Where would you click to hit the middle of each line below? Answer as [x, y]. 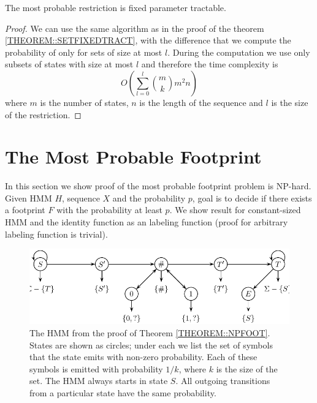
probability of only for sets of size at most [84, 52]
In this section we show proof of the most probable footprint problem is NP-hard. [158, 186]
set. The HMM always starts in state [99, 381]
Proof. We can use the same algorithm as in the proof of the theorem [135, 28]
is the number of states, [84, 102]
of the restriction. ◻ [43, 114]
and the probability [149, 198]
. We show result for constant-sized [235, 210]
